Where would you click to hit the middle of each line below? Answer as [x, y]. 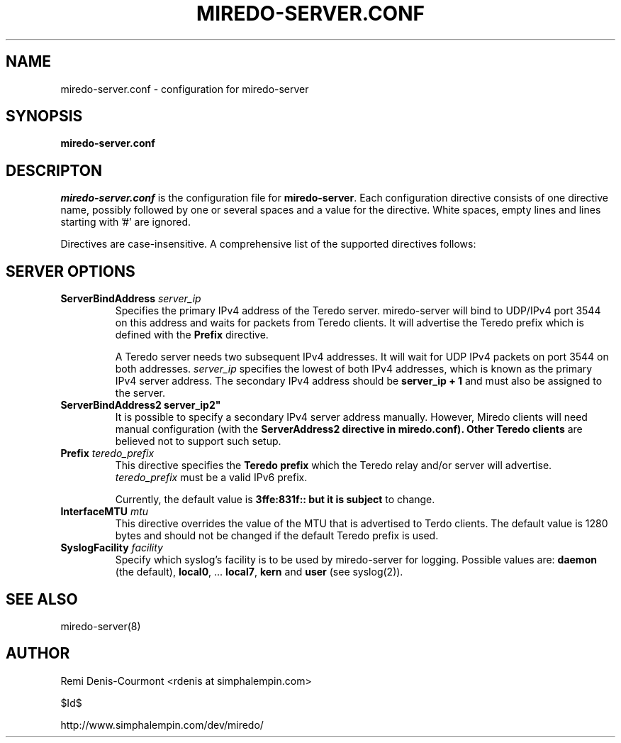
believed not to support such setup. [198, 441]
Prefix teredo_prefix [107, 453]
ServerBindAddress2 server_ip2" [141, 405]
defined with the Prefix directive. [192, 335]
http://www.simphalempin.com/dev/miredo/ [162, 725]
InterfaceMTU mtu [105, 512]
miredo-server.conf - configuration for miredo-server [185, 89]
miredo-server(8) [101, 626]
